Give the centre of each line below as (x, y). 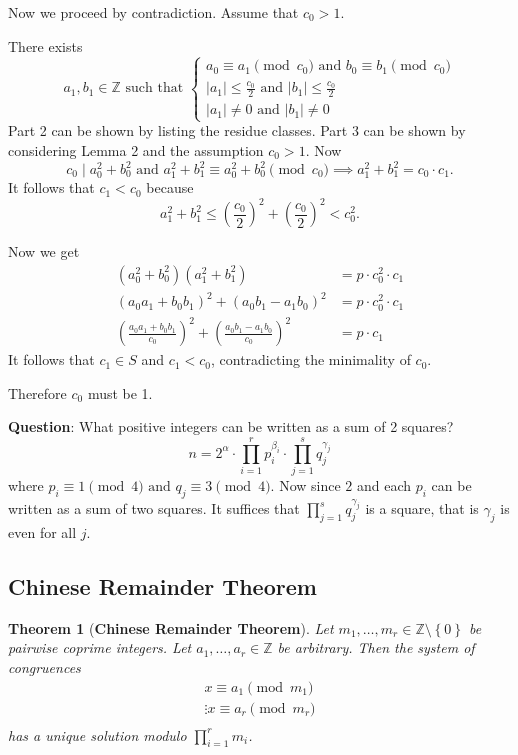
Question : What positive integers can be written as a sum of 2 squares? (231, 426)
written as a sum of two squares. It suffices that (154, 508)
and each (384, 485)
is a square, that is (422, 508)
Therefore (37, 392)
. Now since (305, 485)
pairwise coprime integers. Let (100, 647)
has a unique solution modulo (97, 734)
